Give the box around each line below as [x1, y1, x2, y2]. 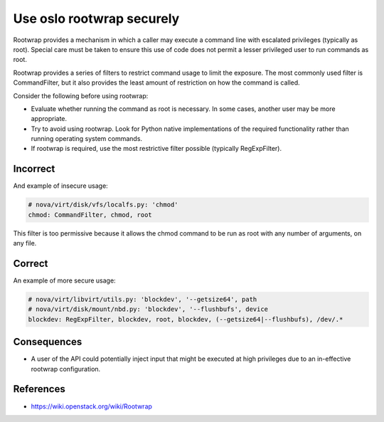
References [13, 383, 65, 395]
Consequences [13, 336, 82, 348]
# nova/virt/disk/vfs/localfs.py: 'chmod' [28, 201, 178, 209]
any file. [13, 239, 37, 248]
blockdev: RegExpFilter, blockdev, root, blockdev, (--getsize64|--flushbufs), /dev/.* [28, 315, 343, 323]
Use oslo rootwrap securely [13, 11, 180, 26]
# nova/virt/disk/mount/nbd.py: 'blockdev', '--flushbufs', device [28, 305, 269, 313]
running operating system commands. [31, 134, 142, 143]
